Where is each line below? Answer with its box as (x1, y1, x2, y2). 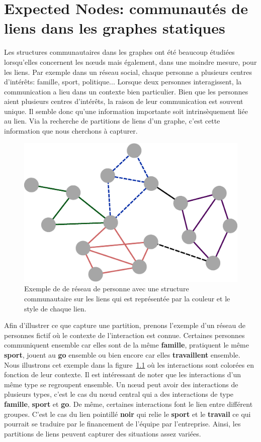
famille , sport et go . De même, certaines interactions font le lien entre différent (4, 398, 253, 409)
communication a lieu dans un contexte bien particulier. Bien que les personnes (4, 86, 248, 96)
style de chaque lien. (24, 303, 86, 313)
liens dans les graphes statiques (4, 18, 225, 38)
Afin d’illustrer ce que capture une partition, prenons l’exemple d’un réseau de (4, 320, 246, 330)
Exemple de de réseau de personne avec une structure (24, 283, 189, 294)
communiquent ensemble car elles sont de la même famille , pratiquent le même (4, 340, 249, 350)
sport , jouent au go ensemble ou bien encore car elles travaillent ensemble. (4, 349, 240, 360)
